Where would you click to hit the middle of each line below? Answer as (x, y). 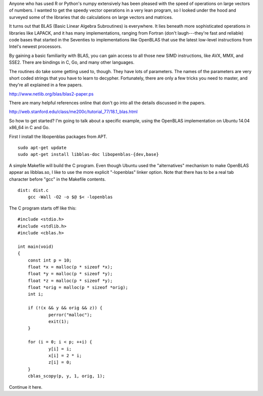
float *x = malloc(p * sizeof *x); (70, 267)
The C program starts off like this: (43, 208)
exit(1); (59, 322)
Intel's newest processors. (36, 47)
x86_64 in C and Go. (29, 128)
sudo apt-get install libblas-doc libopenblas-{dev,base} (88, 154)
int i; (36, 294)
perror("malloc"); (70, 315)
